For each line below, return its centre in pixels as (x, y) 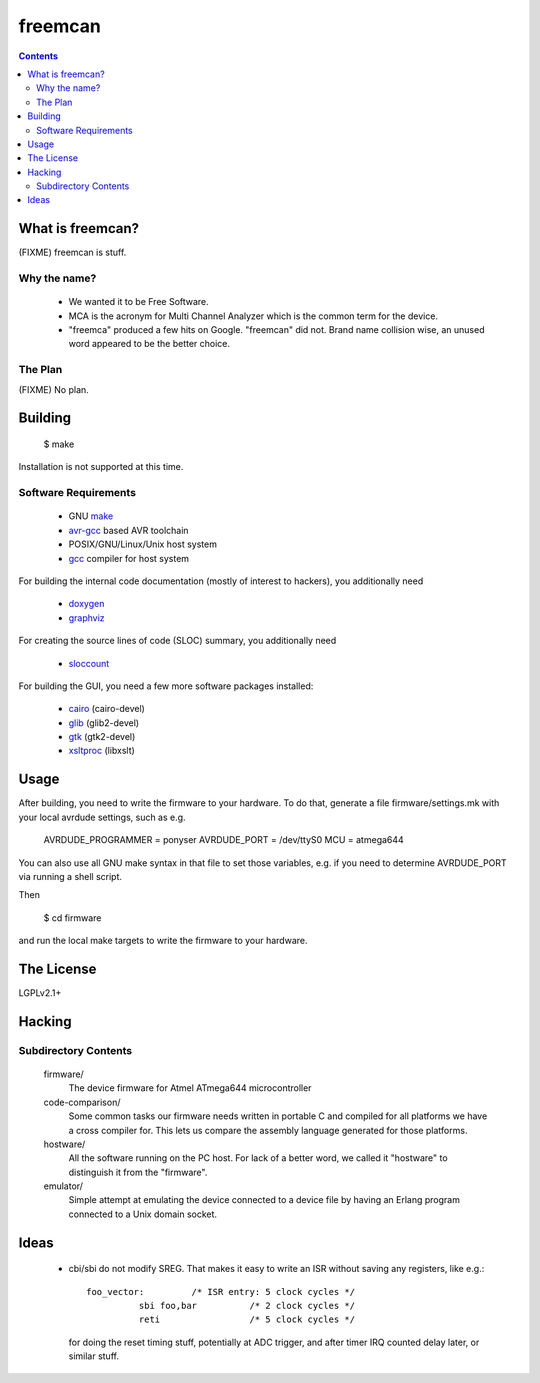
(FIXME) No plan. (53, 389)
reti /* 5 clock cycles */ (246, 1319)
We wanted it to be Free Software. (138, 302)
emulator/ (63, 1186)
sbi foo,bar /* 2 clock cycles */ (246, 1306)
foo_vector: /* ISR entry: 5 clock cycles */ (220, 1291)
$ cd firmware (72, 917)
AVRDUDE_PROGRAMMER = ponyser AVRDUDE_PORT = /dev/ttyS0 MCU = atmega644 (223, 840)
